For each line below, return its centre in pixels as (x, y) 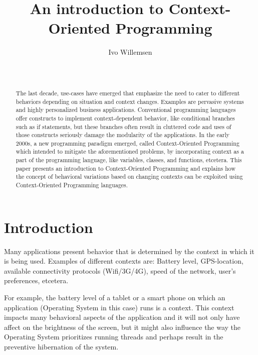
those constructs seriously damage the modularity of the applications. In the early (123, 135)
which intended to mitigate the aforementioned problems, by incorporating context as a (130, 151)
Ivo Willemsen (130, 52)
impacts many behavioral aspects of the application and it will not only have (122, 317)
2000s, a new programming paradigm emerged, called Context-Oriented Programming (127, 143)
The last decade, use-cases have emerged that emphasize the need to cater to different (128, 93)
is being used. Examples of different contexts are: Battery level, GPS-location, (124, 261)
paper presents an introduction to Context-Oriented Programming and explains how (126, 168)
